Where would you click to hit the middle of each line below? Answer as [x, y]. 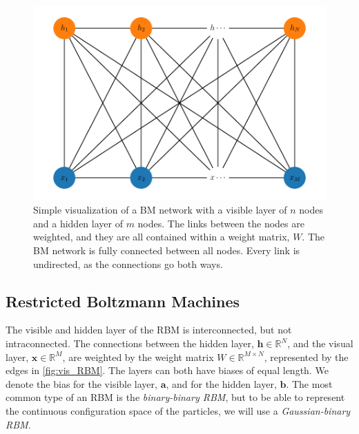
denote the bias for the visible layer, [81, 383]
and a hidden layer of [78, 223]
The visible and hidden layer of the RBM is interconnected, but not [149, 330]
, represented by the [306, 356]
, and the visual [320, 343]
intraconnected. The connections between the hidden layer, [130, 343]
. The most [309, 383]
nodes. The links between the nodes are [221, 223]
